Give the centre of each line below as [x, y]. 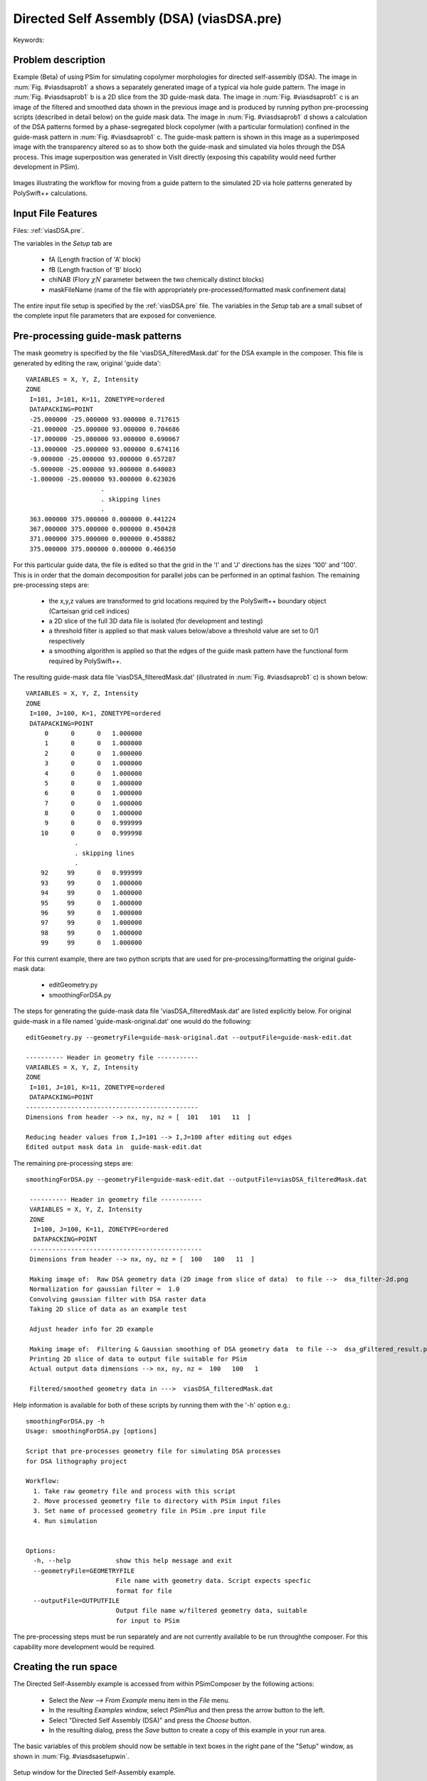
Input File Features [55, 213]
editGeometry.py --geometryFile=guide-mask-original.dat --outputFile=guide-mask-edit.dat [189, 1037]
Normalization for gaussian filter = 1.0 [105, 1289]
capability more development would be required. [84, 1646]
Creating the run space [65, 1667]
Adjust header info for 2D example [91, 1329]
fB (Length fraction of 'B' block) [95, 269]
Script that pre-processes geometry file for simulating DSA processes [153, 1451]
